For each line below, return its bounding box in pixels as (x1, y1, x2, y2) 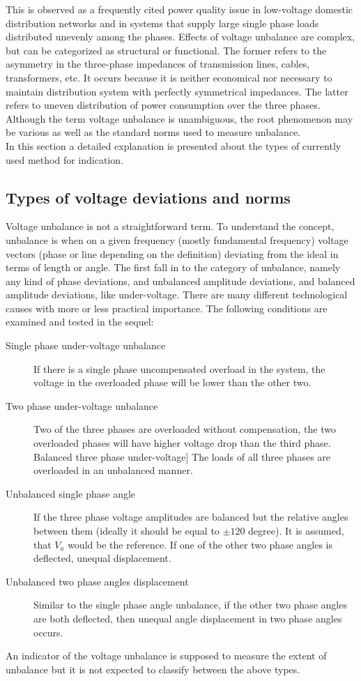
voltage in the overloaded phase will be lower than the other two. (33, 375, 312, 390)
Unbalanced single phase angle (6, 486, 136, 500)
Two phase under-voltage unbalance (6, 398, 158, 413)
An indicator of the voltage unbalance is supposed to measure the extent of (6, 648, 327, 663)
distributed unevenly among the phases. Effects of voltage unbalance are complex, (6, 29, 355, 44)
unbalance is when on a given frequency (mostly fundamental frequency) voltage (6, 232, 348, 247)
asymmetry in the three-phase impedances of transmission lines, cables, (6, 56, 310, 71)
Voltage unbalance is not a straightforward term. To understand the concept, (6, 219, 335, 234)
